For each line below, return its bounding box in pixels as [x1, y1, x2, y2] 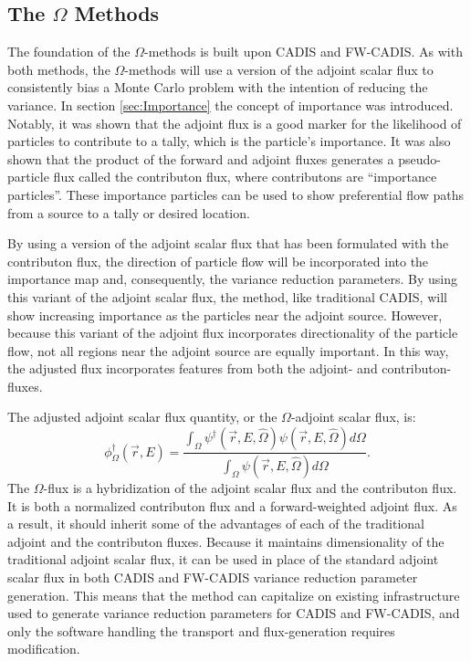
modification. [7, 639, 80, 658]
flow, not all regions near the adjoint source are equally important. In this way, [7, 341, 449, 360]
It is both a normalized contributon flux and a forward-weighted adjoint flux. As [7, 496, 457, 515]
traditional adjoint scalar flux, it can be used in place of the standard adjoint [7, 550, 439, 569]
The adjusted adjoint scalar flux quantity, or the [7, 407, 277, 426]
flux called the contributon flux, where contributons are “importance [53, 167, 437, 186]
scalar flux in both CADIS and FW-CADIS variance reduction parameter [7, 567, 418, 586]
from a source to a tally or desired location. [7, 203, 250, 222]
